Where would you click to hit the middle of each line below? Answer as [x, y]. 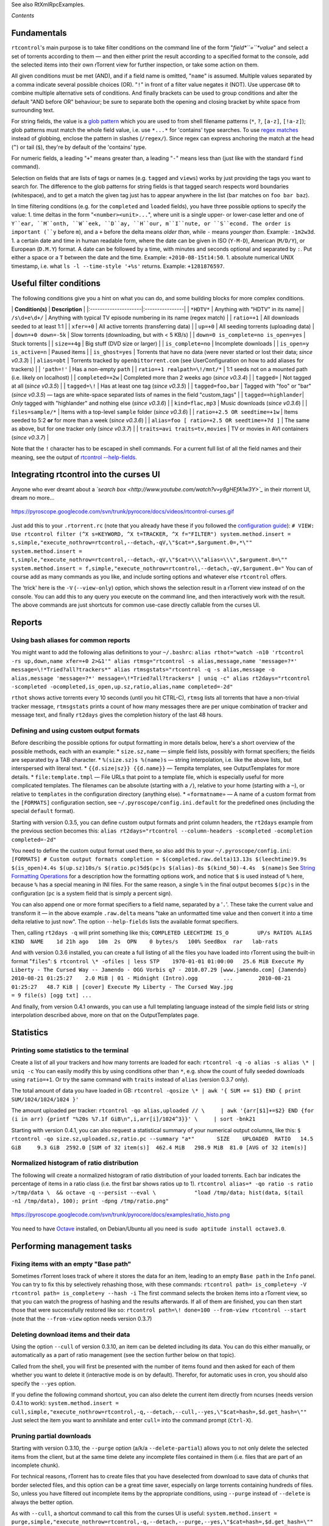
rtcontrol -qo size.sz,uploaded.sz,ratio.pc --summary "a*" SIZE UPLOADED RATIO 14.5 [162, 1139]
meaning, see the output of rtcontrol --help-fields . [74, 457]
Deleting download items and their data [71, 1334]
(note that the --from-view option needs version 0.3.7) [82, 1318]
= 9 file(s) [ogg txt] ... [51, 996]
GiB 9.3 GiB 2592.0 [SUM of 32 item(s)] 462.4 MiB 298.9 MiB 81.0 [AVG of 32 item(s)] [159, 1147]
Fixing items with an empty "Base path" [71, 1264]
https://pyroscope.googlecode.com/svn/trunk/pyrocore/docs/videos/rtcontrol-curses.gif [123, 512]
